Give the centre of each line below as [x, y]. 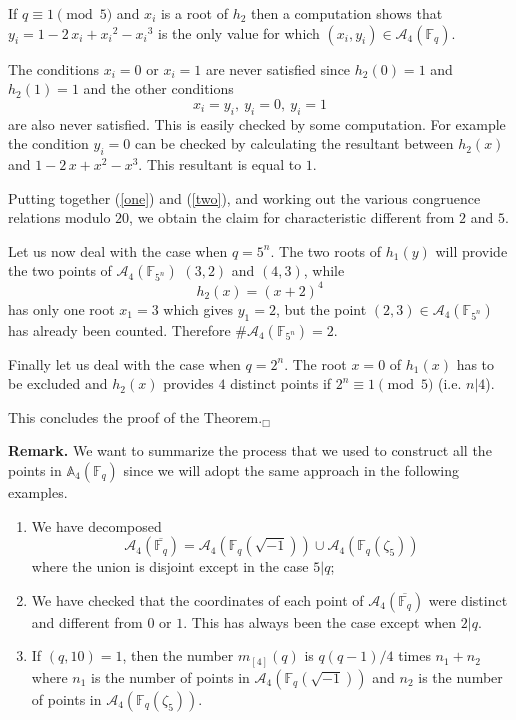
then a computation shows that [347, 13]
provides [188, 383]
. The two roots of [326, 250]
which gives [198, 308]
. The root [315, 363]
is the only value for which [239, 32]
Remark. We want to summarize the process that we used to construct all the [250, 450]
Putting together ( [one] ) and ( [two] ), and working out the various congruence [244, 197]
